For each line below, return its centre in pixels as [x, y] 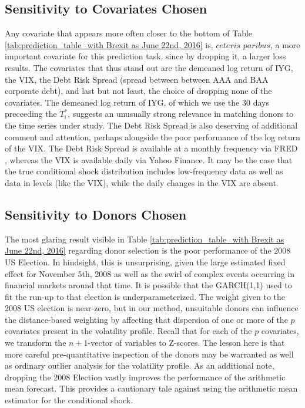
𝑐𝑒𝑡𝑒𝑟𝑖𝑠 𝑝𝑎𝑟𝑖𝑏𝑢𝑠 [243, 45]
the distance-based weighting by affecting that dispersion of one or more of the [146, 319]
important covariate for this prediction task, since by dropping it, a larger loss [145, 56]
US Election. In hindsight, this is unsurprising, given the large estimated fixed [145, 262]
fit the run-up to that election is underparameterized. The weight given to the [145, 296]
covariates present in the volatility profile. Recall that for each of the [128, 331]
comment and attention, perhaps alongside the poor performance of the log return [152, 136]
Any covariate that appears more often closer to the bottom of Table [129, 33]
